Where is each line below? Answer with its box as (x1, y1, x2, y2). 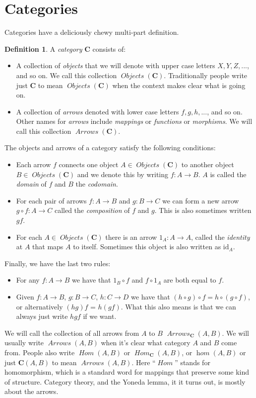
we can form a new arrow (162, 195, 239, 205)
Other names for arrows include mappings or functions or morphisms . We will (16, 116, 253, 126)
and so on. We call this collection (16, 70, 117, 80)
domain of (16, 179, 47, 189)
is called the (210, 169, 247, 179)
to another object (181, 159, 234, 170)
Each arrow (16, 159, 51, 170)
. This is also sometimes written (154, 205, 252, 215)
